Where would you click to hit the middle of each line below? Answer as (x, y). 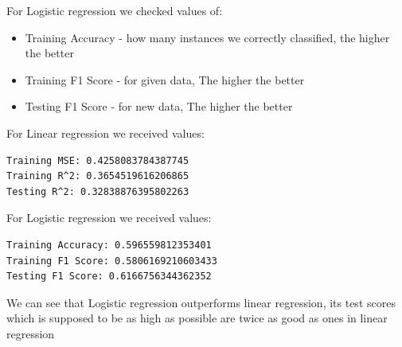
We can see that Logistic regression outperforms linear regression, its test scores (201, 302)
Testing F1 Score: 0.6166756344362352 (109, 277)
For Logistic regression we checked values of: (115, 10)
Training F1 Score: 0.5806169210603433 (112, 261)
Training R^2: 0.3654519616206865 (98, 176)
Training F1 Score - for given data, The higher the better (165, 79)
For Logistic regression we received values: (109, 218)
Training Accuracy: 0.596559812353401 (109, 245)
